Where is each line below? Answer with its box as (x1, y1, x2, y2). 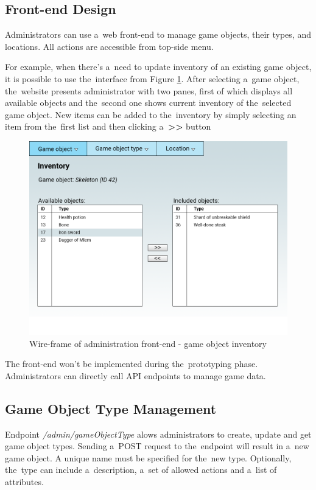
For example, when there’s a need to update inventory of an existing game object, (5, 60, 312, 73)
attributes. (5, 475, 44, 488)
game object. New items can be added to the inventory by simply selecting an (5, 108, 297, 121)
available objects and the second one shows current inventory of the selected (5, 96, 292, 109)
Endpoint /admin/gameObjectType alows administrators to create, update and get (5, 427, 312, 440)
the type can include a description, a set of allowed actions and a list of (5, 463, 277, 476)
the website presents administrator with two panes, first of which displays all (5, 84, 293, 97)
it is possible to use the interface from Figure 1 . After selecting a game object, (5, 72, 300, 85)
